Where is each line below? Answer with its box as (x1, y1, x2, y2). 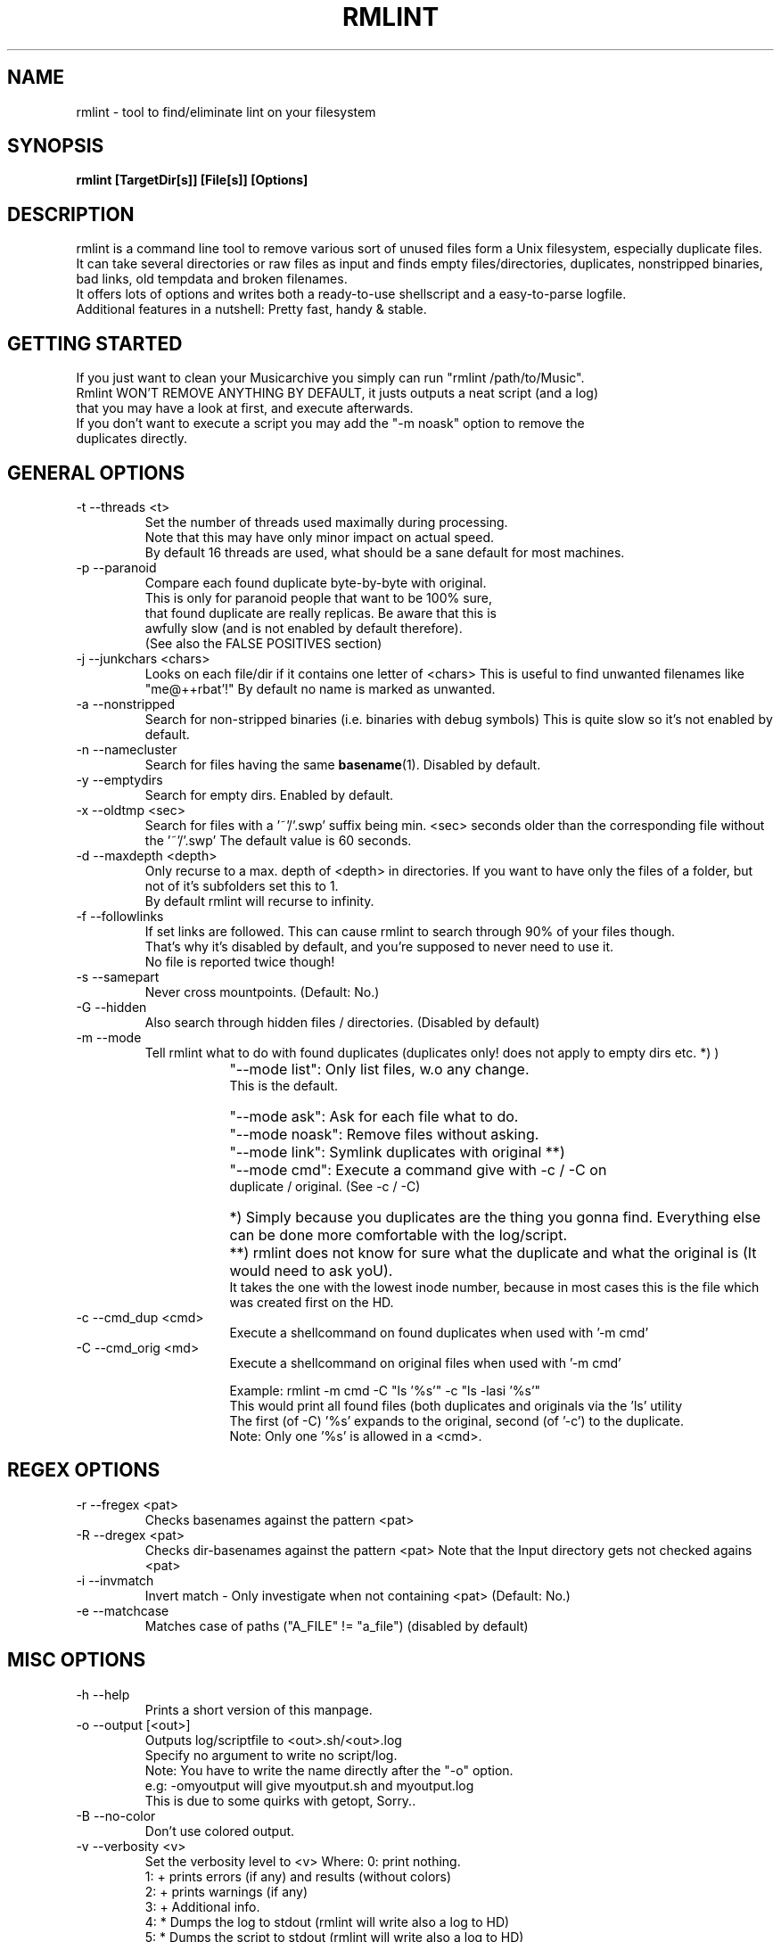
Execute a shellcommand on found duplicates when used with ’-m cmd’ (229, 1324, 649, 1340)
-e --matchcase (76, 1602, 169, 1618)
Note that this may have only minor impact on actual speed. (144, 529, 495, 545)
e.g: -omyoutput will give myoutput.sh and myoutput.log (144, 1777, 474, 1793)
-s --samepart (76, 968, 160, 984)
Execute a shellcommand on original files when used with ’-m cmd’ (229, 1354, 621, 1370)
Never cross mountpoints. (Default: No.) (144, 983, 380, 1000)
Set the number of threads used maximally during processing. (144, 514, 508, 530)
